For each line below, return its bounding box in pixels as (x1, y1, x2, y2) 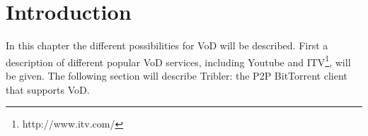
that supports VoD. (6, 82, 90, 97)
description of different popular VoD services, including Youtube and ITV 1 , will (6, 52, 351, 69)
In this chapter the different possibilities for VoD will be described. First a (6, 38, 328, 53)
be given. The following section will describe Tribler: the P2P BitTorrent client (6, 68, 347, 82)
